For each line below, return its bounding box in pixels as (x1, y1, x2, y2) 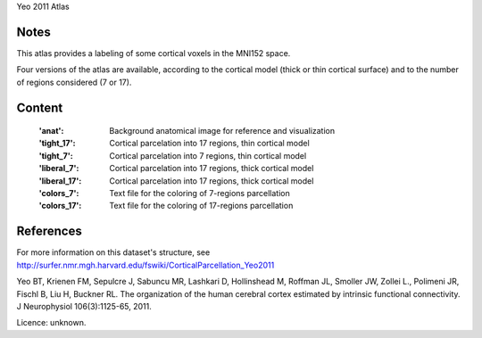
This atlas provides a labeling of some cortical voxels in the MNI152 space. (16, 47, 291, 58)
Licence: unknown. (16, 317, 87, 328)
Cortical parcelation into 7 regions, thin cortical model (109, 150, 307, 161)
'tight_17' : (38, 138, 76, 149)
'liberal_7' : (38, 163, 79, 174)
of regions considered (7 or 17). (16, 77, 132, 87)
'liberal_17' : (38, 175, 82, 186)
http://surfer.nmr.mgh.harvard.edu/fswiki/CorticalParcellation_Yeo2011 (16, 260, 275, 270)
